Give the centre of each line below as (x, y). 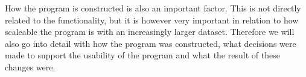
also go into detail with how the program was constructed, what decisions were (151, 43)
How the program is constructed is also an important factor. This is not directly (153, 8)
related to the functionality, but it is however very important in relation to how (152, 20)
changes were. (30, 66)
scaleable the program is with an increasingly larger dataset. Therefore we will (150, 32)
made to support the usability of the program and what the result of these (142, 55)
